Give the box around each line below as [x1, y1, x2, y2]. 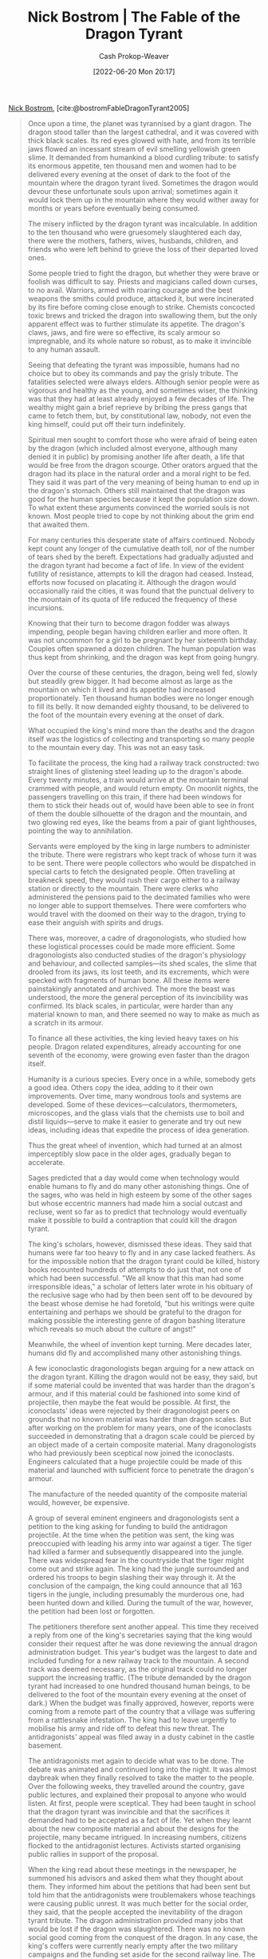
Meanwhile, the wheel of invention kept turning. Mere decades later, [27, 1339, 252, 1349]
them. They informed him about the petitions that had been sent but [27, 1882, 251, 1891]
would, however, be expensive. [27, 1497, 130, 1507]
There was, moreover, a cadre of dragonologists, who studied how [27, 933, 247, 942]
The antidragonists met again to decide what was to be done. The [27, 1756, 245, 1765]
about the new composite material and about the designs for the [27, 1823, 239, 1833]
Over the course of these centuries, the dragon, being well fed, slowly [27, 667, 258, 677]
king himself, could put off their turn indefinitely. [27, 419, 186, 429]
